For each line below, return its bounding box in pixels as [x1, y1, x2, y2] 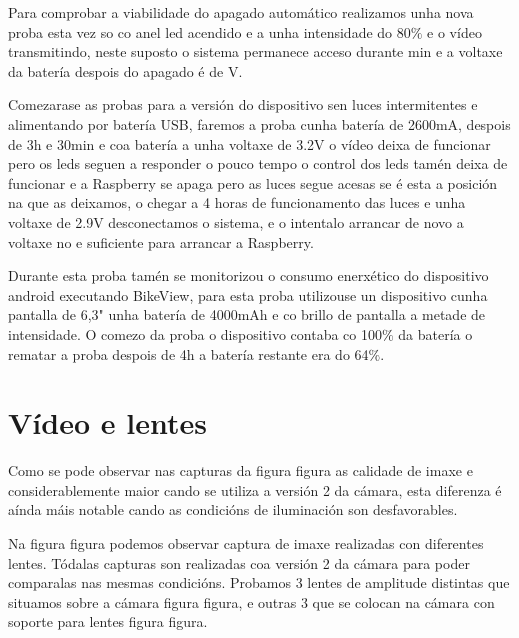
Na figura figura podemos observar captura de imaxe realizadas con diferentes [8, 533, 484, 553]
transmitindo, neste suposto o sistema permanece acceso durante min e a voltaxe [8, 41, 503, 62]
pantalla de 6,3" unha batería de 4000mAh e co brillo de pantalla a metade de [8, 304, 486, 325]
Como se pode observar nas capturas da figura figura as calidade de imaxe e [8, 460, 473, 481]
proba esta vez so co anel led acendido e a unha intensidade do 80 [8, 21, 411, 42]
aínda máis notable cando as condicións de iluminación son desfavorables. [8, 499, 458, 520]
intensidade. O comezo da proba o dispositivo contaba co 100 [8, 323, 382, 344]
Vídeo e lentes [8, 402, 207, 443]
